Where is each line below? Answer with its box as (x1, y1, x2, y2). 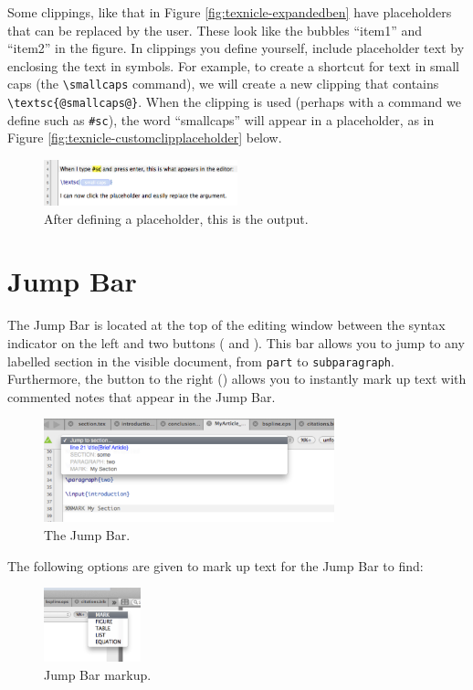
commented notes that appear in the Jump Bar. (7, 387, 276, 406)
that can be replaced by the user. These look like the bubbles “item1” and (7, 20, 423, 39)
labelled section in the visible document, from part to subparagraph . (7, 351, 394, 370)
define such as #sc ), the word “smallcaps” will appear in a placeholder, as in (7, 110, 435, 129)
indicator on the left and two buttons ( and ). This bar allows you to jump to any (7, 334, 465, 353)
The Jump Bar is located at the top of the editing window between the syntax (7, 315, 446, 334)
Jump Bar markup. (44, 664, 152, 684)
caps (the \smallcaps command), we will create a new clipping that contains (7, 74, 439, 93)
